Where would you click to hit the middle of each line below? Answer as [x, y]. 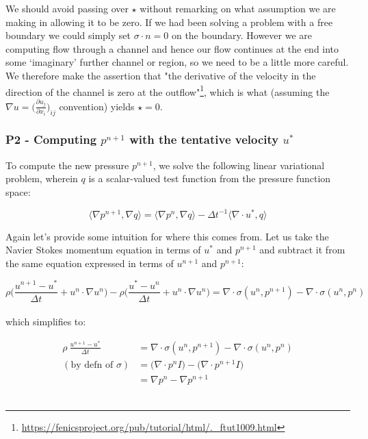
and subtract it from [302, 250]
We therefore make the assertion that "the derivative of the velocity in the [161, 75]
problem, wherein [42, 178]
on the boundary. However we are [242, 35]
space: [18, 191]
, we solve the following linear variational [239, 165]
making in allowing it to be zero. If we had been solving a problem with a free [169, 22]
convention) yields [97, 106]
